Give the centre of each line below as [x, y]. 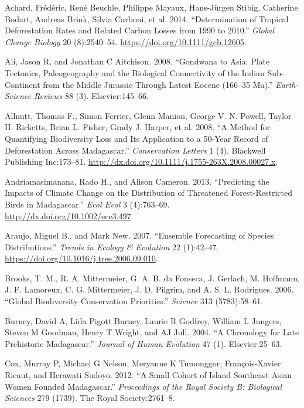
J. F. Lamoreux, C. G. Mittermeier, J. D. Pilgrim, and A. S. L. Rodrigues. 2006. [149, 289]
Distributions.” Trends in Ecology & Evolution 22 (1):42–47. [112, 246]
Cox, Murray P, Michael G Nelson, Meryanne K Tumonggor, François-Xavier [143, 363]
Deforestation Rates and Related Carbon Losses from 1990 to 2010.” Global [140, 30]
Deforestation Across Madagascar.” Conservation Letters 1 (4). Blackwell [135, 150]
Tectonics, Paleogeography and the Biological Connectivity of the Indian [135, 72]
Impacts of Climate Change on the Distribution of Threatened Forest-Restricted [149, 193]
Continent [23, 84]
